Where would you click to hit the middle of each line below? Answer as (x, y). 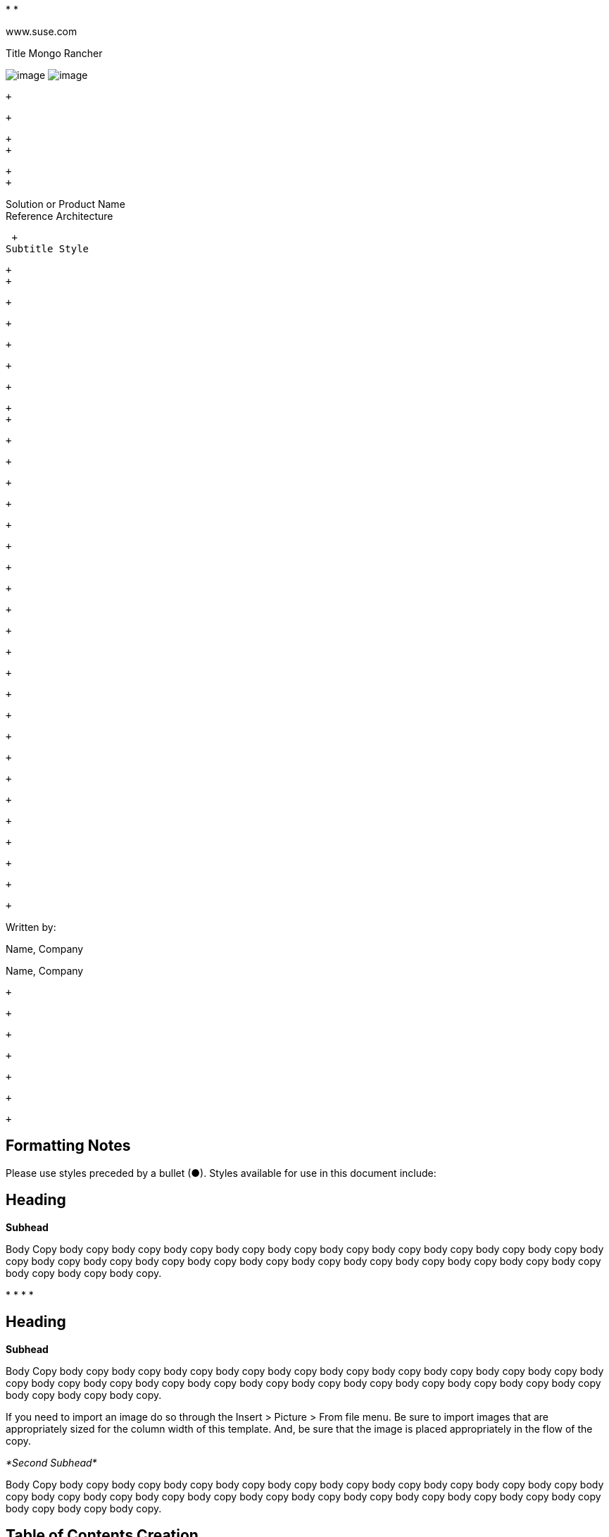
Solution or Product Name (65, 204)
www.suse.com (42, 31)
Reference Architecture (59, 216)
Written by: (31, 927)
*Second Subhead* (51, 1462)
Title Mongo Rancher (54, 53)
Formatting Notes (68, 1146)
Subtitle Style (48, 249)
